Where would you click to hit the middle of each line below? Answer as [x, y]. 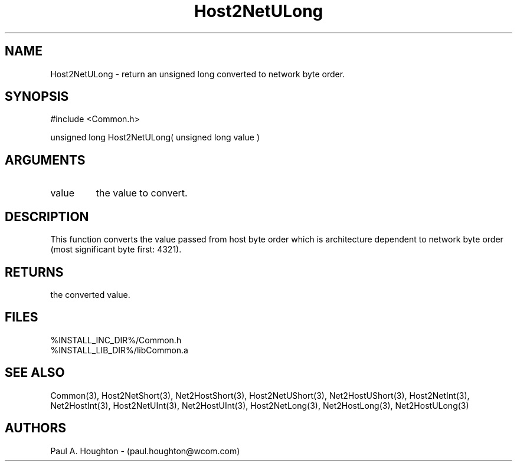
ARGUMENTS [45, 160]
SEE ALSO [35, 373]
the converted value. [90, 294]
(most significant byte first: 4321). [116, 250]
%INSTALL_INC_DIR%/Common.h [116, 340]
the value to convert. [142, 193]
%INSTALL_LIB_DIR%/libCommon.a [119, 350]
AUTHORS [36, 428]
